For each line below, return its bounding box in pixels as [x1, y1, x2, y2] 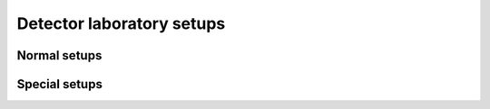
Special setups [16, 77, 103, 92]
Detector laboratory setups [16, 14, 226, 33]
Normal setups [16, 48, 103, 63]
